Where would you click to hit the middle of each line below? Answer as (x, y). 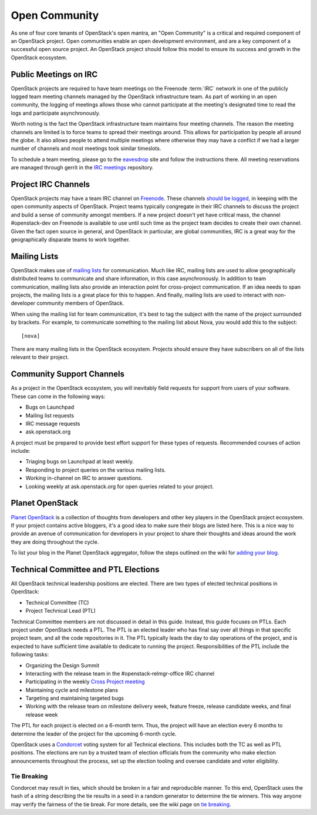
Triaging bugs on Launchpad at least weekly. (80, 462)
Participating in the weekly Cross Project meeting (85, 682)
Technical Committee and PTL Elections (85, 570)
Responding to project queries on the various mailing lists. (96, 470)
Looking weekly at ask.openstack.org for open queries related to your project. (120, 486)
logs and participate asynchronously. (56, 113)
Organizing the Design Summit (63, 665)
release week (42, 714)
